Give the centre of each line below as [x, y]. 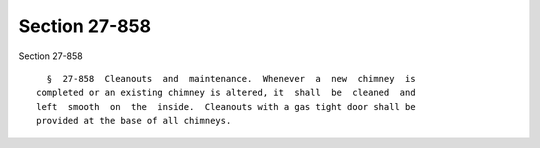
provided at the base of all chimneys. [134, 121]
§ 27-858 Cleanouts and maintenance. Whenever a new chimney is [231, 78]
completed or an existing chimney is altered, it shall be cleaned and [226, 93]
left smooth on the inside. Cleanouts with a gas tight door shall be [226, 106]
